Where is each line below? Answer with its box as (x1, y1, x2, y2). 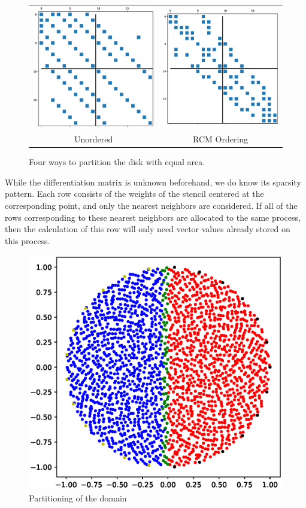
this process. (5, 234, 50, 247)
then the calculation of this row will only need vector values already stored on (5, 223, 290, 235)
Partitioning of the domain (29, 491, 127, 504)
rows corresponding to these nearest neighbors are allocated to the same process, (5, 211, 301, 223)
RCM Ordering (193, 133, 249, 145)
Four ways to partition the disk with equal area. (29, 156, 205, 168)
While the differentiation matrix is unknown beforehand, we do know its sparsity (5, 175, 301, 188)
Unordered (74, 133, 113, 145)
